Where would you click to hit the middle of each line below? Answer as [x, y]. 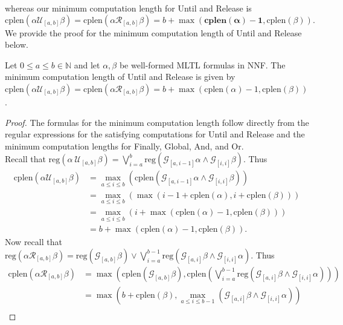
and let [87, 64]
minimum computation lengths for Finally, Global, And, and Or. [124, 146]
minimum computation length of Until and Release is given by [120, 77]
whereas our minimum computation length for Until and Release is [128, 8]
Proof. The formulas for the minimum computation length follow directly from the [157, 122]
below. [17, 44]
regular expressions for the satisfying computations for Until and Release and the [155, 134]
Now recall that [34, 242]
